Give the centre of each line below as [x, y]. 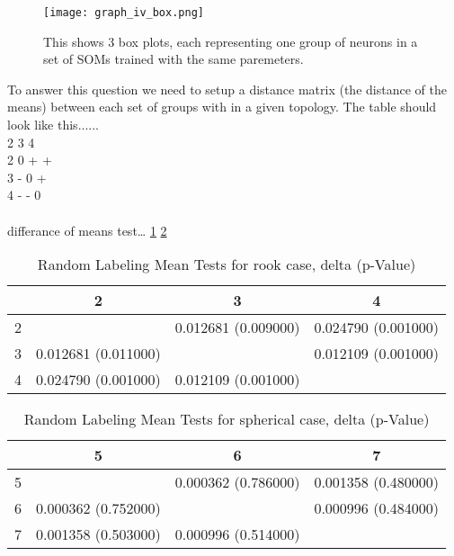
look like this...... [53, 125]
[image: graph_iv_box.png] [124, 13]
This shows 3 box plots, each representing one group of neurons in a [231, 41]
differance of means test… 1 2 [87, 230]
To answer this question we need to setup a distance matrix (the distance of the [227, 89]
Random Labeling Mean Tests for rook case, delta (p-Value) [227, 265]
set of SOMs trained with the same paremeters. [174, 59]
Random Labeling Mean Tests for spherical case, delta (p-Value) [227, 419]
